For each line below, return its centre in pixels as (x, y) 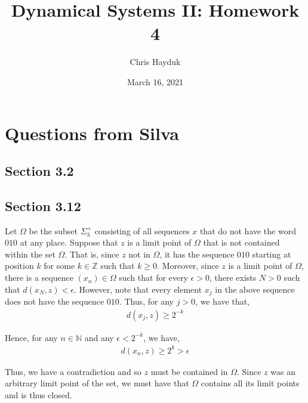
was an (283, 371)
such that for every (153, 278)
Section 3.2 (39, 171)
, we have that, (223, 301)
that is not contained (241, 242)
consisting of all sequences (142, 230)
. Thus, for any (146, 301)
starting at (272, 254)
